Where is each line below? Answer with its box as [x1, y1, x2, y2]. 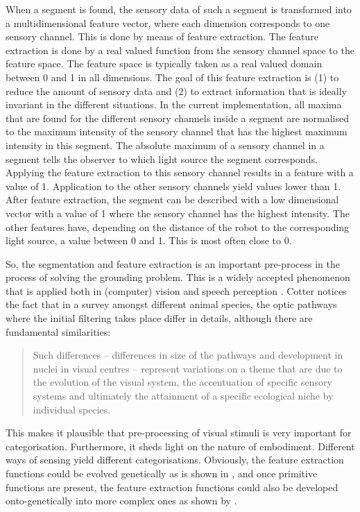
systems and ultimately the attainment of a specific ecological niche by [33, 389, 334, 403]
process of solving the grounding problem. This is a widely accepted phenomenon [6, 270, 350, 284]
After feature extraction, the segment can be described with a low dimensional [6, 192, 339, 207]
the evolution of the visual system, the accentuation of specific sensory [33, 375, 332, 389]
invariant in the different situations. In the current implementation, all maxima [6, 97, 342, 112]
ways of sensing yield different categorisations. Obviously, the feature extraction [6, 452, 344, 467]
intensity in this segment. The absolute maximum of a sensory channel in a [6, 137, 325, 152]
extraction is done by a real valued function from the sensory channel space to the [6, 42, 354, 57]
